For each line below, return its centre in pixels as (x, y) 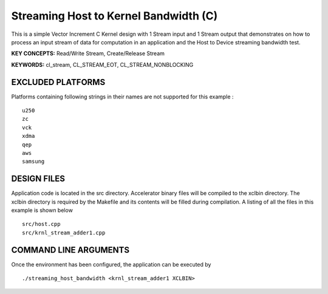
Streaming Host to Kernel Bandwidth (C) (114, 16)
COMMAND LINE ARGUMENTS (70, 250)
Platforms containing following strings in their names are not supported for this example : (122, 97)
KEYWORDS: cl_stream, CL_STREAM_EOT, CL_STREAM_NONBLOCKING (102, 64)
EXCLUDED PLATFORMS (58, 82)
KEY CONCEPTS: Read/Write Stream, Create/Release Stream (88, 53)
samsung (33, 162)
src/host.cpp (41, 224)
